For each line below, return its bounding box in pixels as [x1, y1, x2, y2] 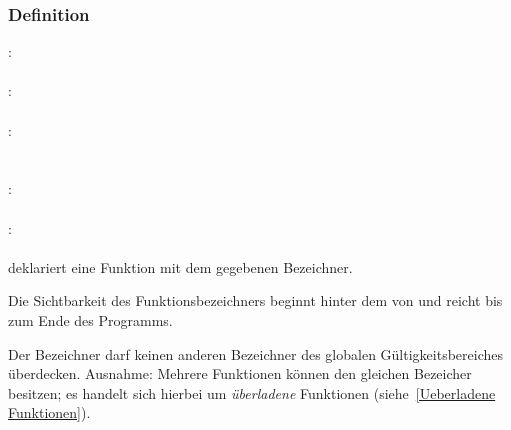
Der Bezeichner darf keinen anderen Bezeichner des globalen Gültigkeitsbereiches [8, 343, 503, 364]
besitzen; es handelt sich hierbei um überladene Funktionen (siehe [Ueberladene [8, 382, 496, 403]
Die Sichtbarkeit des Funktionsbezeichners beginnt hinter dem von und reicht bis [8, 290, 503, 311]
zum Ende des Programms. [8, 309, 173, 330]
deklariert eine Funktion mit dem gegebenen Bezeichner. [8, 256, 353, 277]
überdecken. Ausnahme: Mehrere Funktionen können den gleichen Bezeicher [8, 363, 472, 384]
